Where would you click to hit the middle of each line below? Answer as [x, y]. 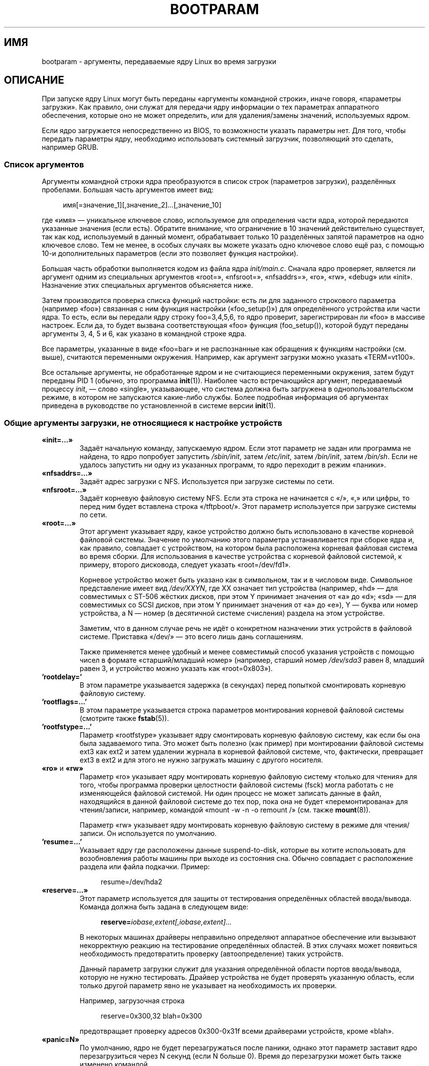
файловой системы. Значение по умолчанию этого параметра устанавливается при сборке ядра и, [247, 539]
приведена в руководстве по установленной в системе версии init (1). [159, 406]
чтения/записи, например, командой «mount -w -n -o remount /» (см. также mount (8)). [225, 810]
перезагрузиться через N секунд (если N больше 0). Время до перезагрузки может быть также [240, 1056]
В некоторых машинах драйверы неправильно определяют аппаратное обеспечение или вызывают [248, 937]
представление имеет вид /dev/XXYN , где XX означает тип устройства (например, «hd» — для [239, 588]
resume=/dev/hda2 [131, 881]
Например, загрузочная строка [132, 1000]
